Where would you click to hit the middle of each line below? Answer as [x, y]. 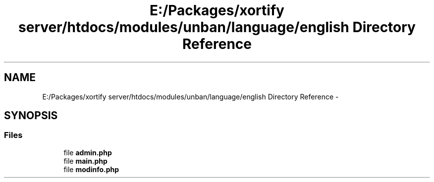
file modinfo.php [91, 169]
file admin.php [88, 152]
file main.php [85, 161]
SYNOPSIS [31, 116]
